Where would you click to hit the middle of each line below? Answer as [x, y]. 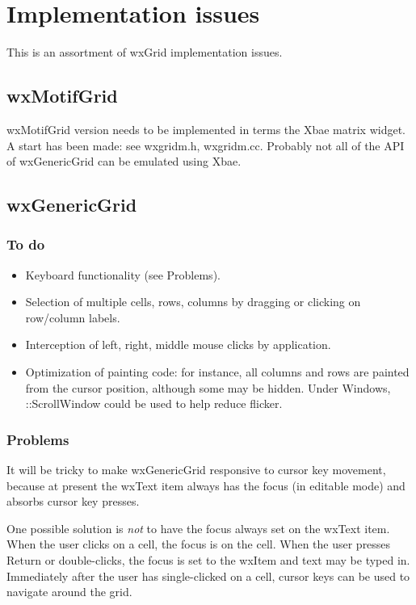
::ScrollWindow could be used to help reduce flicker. [154, 403]
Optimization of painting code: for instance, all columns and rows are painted [217, 372]
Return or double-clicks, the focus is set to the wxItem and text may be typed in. [208, 560]
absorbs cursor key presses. [73, 501]
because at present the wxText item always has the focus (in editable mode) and [206, 485]
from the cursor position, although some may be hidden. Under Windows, [208, 387]
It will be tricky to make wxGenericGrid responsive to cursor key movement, [196, 470]
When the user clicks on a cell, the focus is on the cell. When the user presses [199, 544]
